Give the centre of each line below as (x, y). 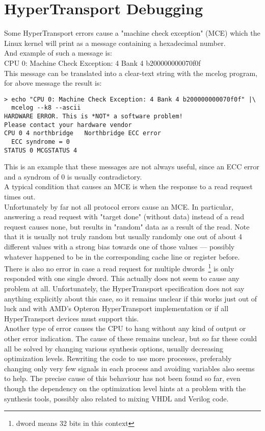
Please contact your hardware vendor (68, 125)
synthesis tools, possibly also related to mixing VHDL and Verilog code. (116, 398)
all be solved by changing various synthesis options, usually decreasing (114, 348)
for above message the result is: (53, 83)
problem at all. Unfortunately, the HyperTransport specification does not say (124, 288)
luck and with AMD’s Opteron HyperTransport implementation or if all (116, 308)
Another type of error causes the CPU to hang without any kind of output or (125, 328)
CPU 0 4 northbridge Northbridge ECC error (83, 133)
